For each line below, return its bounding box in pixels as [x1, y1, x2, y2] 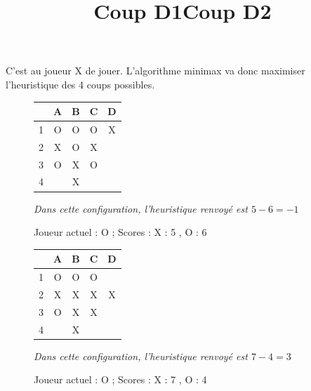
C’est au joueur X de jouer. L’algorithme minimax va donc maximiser [6, 63, 305, 78]
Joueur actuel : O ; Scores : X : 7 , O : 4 [34, 372, 207, 387]
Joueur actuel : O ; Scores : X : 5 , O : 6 [34, 225, 207, 239]
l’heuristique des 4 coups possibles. [6, 77, 155, 91]
